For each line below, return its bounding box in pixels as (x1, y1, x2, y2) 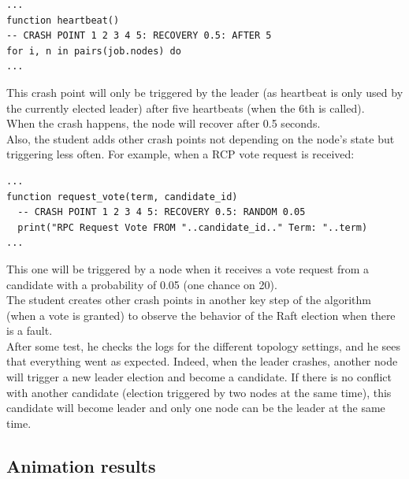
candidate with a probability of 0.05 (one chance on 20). (6, 276, 277, 292)
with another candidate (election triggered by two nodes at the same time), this (6, 384, 392, 400)
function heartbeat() (6, 14, 120, 26)
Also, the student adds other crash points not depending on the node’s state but (6, 130, 395, 147)
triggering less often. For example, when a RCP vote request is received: (6, 146, 355, 162)
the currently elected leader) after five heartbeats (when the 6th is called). (6, 99, 365, 116)
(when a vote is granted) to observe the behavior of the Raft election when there (6, 306, 396, 323)
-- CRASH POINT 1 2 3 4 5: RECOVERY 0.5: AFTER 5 (6, 30, 272, 42)
